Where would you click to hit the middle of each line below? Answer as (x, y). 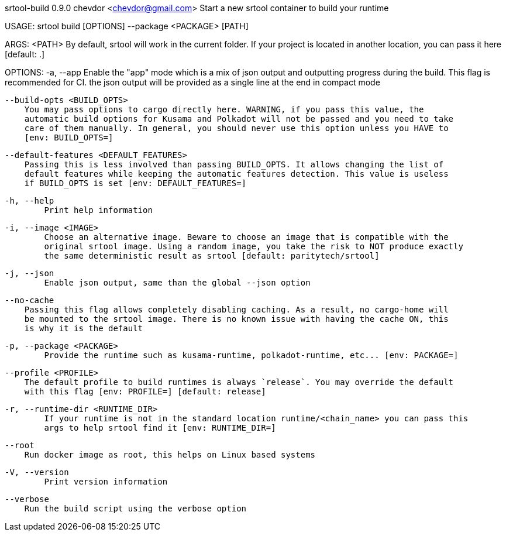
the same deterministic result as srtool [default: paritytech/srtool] (212, 256)
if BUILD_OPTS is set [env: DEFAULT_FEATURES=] (135, 183)
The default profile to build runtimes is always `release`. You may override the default (239, 382)
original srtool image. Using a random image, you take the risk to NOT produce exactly (254, 246)
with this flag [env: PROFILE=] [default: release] (145, 391)
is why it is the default (84, 328)
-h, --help (30, 201)
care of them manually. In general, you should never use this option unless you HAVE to (236, 128)
